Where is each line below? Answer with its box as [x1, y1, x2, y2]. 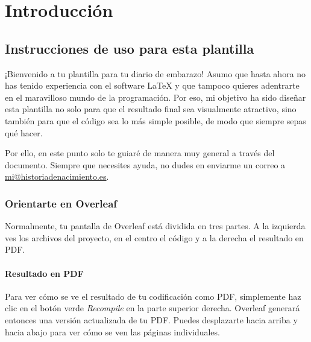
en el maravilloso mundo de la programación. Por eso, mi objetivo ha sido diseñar [5, 90, 306, 103]
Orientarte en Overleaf [5, 195, 118, 211]
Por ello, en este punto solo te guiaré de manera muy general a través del [5, 147, 275, 159]
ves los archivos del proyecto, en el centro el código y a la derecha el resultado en [5, 231, 304, 244]
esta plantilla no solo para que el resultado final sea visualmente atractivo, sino [5, 103, 297, 115]
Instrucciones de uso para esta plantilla [5, 39, 254, 57]
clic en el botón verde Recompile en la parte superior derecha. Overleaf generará [5, 302, 300, 314]
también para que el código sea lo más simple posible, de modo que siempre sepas [5, 114, 306, 127]
